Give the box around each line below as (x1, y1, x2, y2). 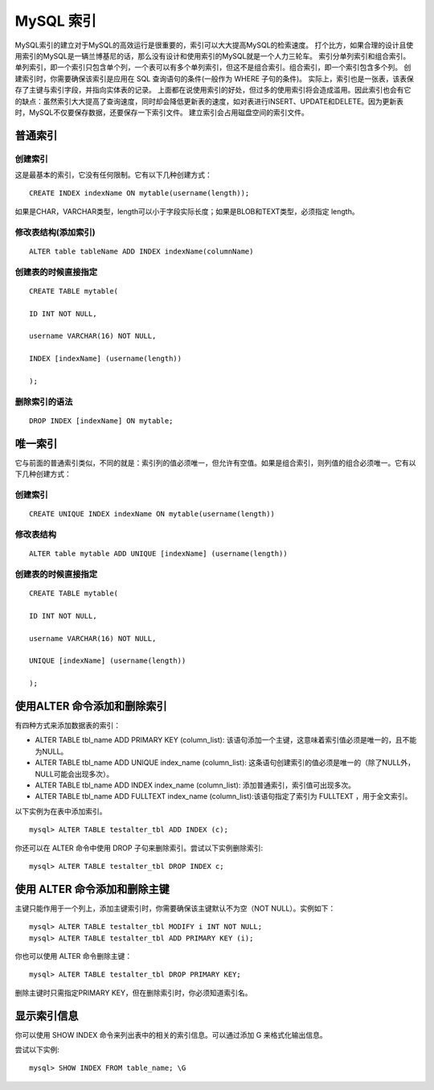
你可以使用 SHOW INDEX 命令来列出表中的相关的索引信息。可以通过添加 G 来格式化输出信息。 (14, 1030, 327, 1039)
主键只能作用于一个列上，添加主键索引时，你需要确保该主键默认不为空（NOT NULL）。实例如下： (14, 903, 336, 913)
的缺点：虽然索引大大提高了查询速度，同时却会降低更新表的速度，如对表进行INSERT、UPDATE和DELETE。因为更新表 (14, 97, 403, 106)
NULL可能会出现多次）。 (35, 769, 114, 779)
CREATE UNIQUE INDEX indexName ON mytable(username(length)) (29, 509, 275, 519)
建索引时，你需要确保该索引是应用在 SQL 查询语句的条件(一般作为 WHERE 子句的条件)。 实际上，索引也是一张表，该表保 (14, 73, 414, 84)
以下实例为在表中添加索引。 (14, 806, 107, 816)
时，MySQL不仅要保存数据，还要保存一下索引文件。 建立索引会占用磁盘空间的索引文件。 (14, 107, 309, 117)
